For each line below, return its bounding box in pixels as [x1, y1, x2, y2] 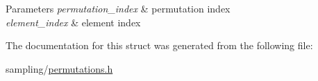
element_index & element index [6, 15, 141, 29]
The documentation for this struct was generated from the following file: [6, 38, 313, 53]
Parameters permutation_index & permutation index [6, 1, 231, 15]
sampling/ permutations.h [6, 61, 113, 75]
